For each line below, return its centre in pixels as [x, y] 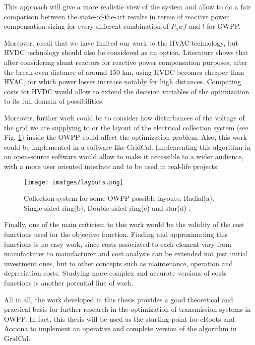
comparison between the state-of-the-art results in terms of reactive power [117, 16]
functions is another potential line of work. [69, 282]
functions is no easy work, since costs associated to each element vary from [118, 244]
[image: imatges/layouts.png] [74, 182]
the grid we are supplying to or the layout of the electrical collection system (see [126, 127]
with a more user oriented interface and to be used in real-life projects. [112, 166]
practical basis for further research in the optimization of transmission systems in [127, 309]
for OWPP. [224, 26]
